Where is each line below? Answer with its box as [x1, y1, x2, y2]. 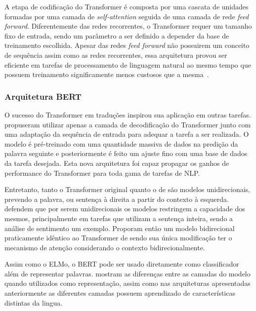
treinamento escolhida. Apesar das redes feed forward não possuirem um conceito [4, 40, 250, 50]
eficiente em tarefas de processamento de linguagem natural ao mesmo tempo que [4, 59, 251, 70]
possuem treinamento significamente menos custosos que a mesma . [4, 69, 209, 79]
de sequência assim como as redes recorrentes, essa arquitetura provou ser [4, 49, 227, 60]
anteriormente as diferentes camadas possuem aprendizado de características [4, 288, 235, 298]
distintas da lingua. [4, 297, 63, 308]
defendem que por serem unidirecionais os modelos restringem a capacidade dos [4, 203, 245, 214]
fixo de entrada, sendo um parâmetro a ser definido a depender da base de [4, 30, 229, 40]
